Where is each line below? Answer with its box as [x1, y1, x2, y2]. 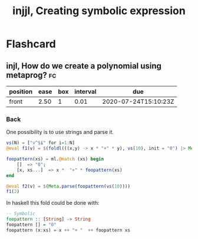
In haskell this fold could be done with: [6, 199, 100, 207]
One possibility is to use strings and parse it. [6, 129, 114, 136]
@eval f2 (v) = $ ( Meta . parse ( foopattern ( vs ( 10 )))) [6, 183, 131, 189]
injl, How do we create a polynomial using [6, 61, 162, 71]
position [9, 87, 33, 96]
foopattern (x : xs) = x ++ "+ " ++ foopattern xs [6, 227, 131, 233]
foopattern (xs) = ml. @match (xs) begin [6, 156, 104, 162]
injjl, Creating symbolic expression [12, 4, 186, 18]
